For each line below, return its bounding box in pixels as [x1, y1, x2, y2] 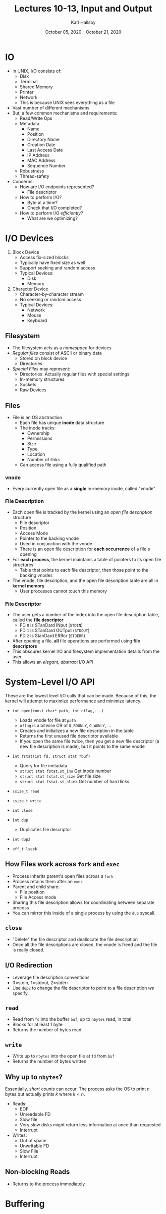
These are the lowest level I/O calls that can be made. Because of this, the [5, 693, 157, 699]
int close [12, 808, 33, 813]
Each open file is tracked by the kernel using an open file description [12, 509, 153, 515]
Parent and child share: [12, 884, 60, 890]
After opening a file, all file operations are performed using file [12, 638, 140, 644]
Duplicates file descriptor [19, 827, 71, 833]
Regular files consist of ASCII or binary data [12, 350, 102, 356]
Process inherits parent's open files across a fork [12, 873, 114, 879]
